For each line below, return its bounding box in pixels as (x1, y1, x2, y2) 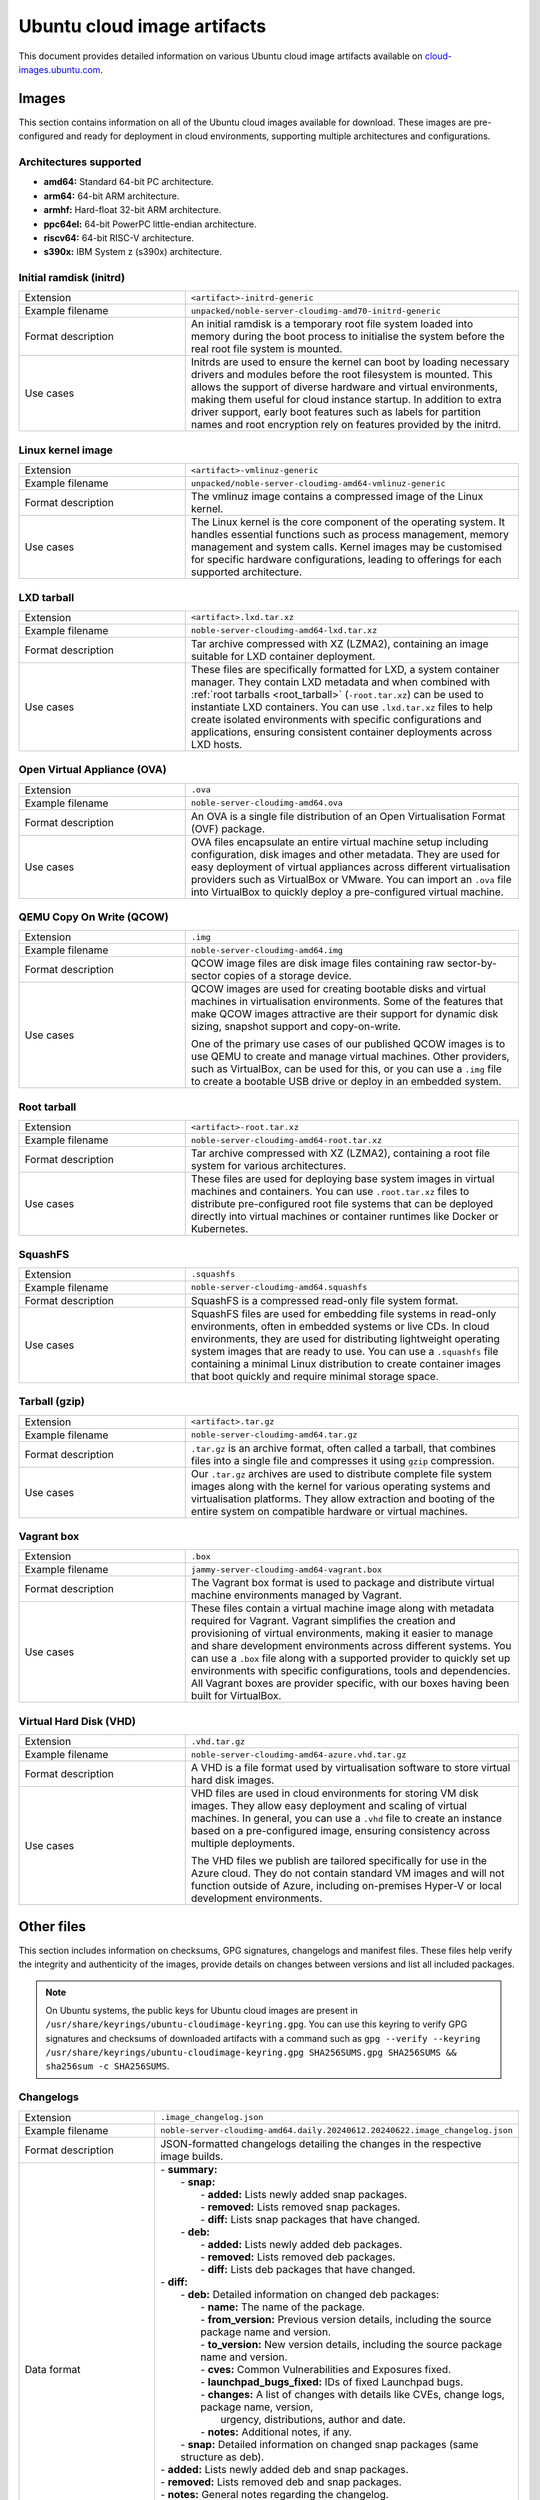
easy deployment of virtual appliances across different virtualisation (190, 860, 511, 874)
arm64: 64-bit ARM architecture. (43, 190, 180, 202)
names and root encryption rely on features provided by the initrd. (190, 418, 502, 432)
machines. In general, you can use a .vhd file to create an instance (190, 1811, 503, 1825)
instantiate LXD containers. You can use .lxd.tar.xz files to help (190, 700, 494, 714)
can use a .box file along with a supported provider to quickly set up (190, 1651, 511, 1665)
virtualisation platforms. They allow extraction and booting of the (190, 1491, 495, 1505)
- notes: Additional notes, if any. (200, 2425, 352, 2439)
